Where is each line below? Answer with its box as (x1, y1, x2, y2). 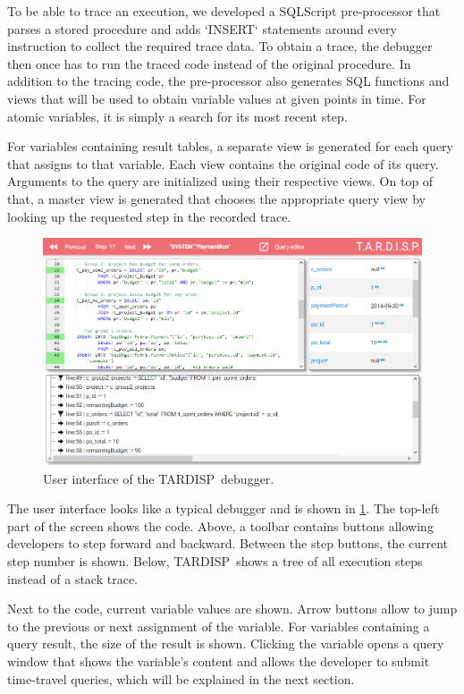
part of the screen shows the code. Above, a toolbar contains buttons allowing (7, 516, 434, 535)
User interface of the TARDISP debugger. (43, 469, 274, 487)
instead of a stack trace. (7, 569, 139, 588)
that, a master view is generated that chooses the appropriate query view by (7, 189, 426, 207)
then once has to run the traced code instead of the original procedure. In (7, 54, 411, 72)
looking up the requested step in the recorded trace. (7, 207, 291, 225)
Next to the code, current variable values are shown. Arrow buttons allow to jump (7, 599, 458, 618)
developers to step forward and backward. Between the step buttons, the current (7, 534, 449, 553)
